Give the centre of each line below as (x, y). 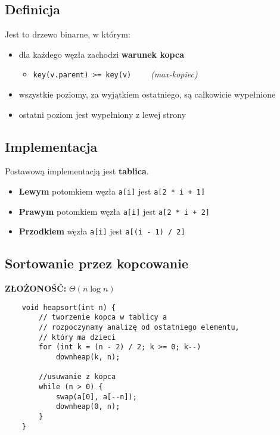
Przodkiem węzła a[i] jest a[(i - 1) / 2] (102, 231)
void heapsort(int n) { (69, 307)
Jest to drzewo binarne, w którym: (68, 34)
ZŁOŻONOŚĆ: (36, 288)
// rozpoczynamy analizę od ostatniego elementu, (139, 328)
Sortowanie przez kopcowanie (97, 263)
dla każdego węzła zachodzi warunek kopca (101, 54)
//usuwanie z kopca (77, 377)
